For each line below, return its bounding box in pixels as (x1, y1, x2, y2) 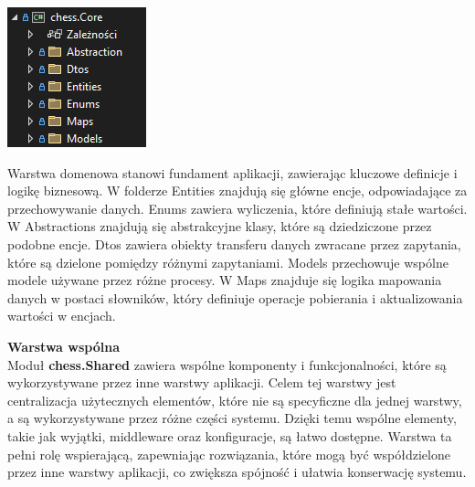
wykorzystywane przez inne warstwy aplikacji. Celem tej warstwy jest (7, 373, 396, 392)
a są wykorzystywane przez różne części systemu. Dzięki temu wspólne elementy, (7, 408, 457, 428)
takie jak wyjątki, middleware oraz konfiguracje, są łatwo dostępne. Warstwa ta (7, 426, 452, 445)
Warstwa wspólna (7, 336, 120, 355)
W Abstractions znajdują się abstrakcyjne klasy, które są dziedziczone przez (7, 217, 432, 236)
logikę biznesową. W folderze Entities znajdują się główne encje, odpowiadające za (7, 181, 468, 200)
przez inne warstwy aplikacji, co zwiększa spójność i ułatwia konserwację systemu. (7, 462, 467, 482)
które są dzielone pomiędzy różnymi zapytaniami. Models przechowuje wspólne (7, 252, 449, 271)
